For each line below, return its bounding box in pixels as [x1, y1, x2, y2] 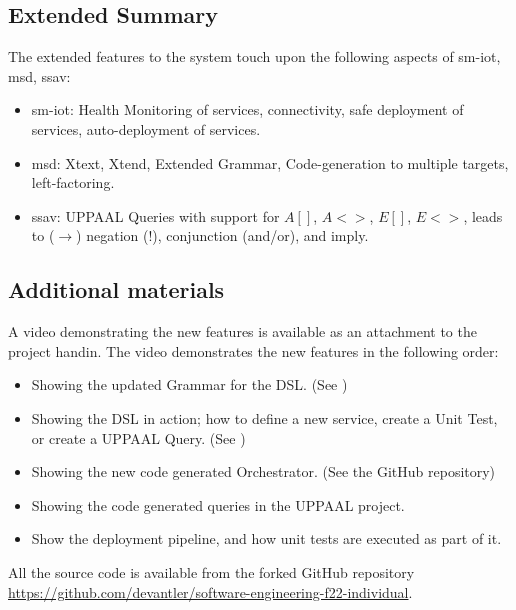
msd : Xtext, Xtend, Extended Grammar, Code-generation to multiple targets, [31, 152, 509, 173]
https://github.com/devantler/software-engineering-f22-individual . [8, 581, 413, 602]
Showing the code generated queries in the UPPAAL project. [31, 494, 405, 515]
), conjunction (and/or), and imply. [152, 225, 369, 246]
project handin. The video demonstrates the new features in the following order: [8, 340, 499, 361]
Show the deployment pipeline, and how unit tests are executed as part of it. [31, 528, 502, 549]
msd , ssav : [8, 65, 71, 86]
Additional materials [8, 274, 225, 305]
